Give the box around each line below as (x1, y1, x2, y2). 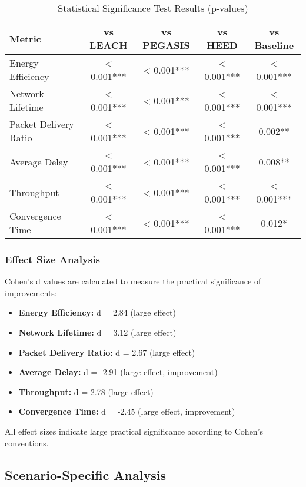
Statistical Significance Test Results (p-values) (58, 1, 248, 15)
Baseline (254, 38, 294, 52)
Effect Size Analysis (5, 251, 100, 266)
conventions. (5, 436, 49, 449)
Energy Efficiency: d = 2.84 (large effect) (18, 306, 176, 319)
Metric (9, 31, 41, 45)
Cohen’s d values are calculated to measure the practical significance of (5, 275, 261, 287)
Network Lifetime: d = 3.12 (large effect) (18, 326, 177, 338)
